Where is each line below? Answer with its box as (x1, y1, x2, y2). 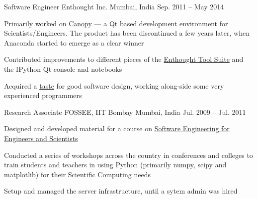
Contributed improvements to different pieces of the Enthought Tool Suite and (4, 54, 244, 64)
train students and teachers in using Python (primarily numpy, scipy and (4, 159, 227, 170)
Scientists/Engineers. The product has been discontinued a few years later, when (4, 28, 250, 38)
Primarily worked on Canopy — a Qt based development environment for (4, 18, 228, 28)
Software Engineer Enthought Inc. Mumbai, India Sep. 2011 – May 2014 (4, 1, 224, 11)
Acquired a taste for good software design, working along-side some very (4, 80, 224, 91)
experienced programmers (4, 90, 82, 100)
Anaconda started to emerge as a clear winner (4, 37, 144, 48)
